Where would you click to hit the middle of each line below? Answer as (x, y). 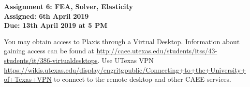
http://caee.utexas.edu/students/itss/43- (157, 51)
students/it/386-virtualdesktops (51, 60)
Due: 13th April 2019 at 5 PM (56, 25)
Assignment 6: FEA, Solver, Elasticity (69, 6)
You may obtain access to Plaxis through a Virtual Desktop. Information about (122, 41)
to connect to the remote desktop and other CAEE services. (142, 79)
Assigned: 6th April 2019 (46, 16)
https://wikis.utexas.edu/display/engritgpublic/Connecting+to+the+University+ (125, 69)
